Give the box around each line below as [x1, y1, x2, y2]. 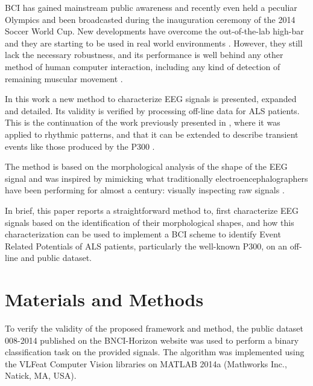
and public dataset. [21, 251, 92, 264]
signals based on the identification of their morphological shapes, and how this [5, 216, 294, 228]
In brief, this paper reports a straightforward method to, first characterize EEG [5, 204, 299, 216]
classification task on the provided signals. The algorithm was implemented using [5, 346, 305, 358]
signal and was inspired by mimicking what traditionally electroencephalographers [5, 172, 308, 184]
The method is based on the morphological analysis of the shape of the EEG [5, 160, 288, 173]
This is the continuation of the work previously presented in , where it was [5, 116, 280, 129]
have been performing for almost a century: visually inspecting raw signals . [5, 184, 285, 196]
